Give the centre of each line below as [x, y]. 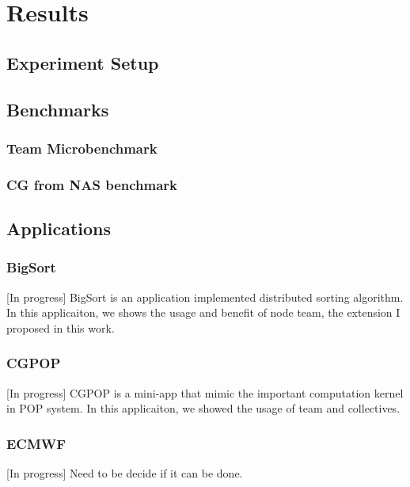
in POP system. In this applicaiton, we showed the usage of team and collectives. [203, 408]
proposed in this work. [61, 327]
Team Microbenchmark [82, 148]
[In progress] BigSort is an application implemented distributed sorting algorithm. [205, 297]
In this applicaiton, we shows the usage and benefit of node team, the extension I [203, 312]
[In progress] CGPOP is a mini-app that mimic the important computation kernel [205, 392]
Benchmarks [58, 109]
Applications [59, 228]
